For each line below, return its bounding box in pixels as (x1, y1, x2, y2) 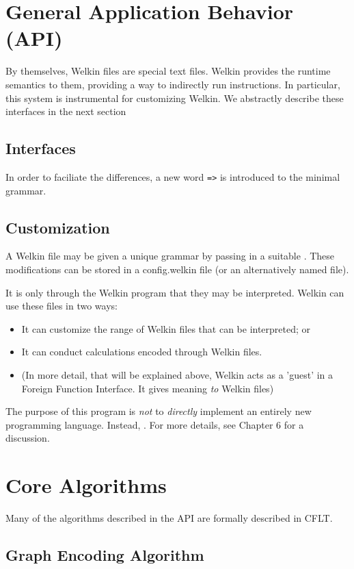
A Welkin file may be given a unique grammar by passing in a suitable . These (5, 249, 335, 263)
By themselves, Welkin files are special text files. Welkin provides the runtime (5, 64, 331, 78)
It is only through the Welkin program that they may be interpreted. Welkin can (5, 285, 344, 299)
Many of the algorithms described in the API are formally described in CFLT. (5, 511, 333, 524)
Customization (5, 216, 110, 238)
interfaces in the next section (5, 104, 126, 118)
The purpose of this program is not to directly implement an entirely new (5, 404, 312, 418)
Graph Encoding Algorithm (5, 544, 204, 565)
